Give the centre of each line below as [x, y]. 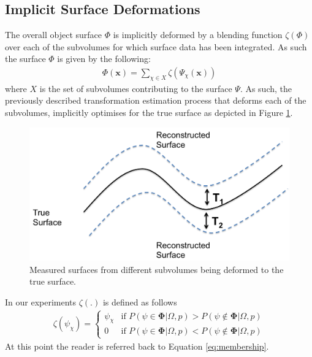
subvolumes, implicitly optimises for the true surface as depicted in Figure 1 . [149, 112]
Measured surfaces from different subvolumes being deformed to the [157, 269]
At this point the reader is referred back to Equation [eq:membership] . [137, 346]
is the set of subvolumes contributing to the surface [136, 88]
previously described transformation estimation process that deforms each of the [156, 100]
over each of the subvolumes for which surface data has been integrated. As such [156, 46]
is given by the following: [104, 59]
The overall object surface [54, 35]
